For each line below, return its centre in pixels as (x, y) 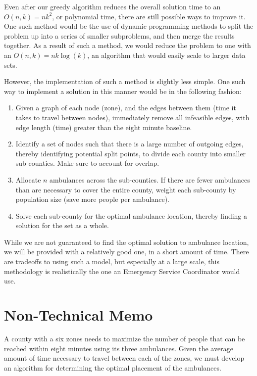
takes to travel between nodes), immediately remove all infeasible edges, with (132, 117)
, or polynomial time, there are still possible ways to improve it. (149, 16)
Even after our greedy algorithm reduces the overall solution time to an (112, 6)
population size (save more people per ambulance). (92, 199)
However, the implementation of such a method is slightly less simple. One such (125, 81)
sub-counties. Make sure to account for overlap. (87, 163)
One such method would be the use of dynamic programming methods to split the (129, 26)
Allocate (28, 179)
